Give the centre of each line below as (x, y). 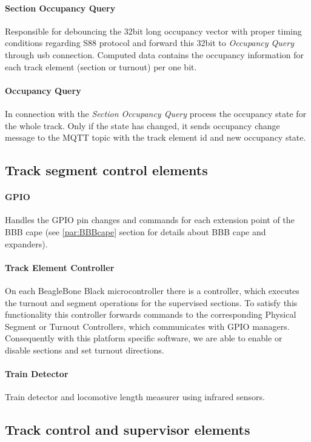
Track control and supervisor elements (128, 430)
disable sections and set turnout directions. (85, 350)
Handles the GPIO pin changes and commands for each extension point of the (150, 220)
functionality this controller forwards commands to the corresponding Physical (151, 314)
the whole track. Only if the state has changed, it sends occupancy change (142, 125)
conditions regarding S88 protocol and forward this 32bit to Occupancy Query (150, 43)
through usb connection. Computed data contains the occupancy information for (155, 54)
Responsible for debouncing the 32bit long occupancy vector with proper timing (153, 31)
